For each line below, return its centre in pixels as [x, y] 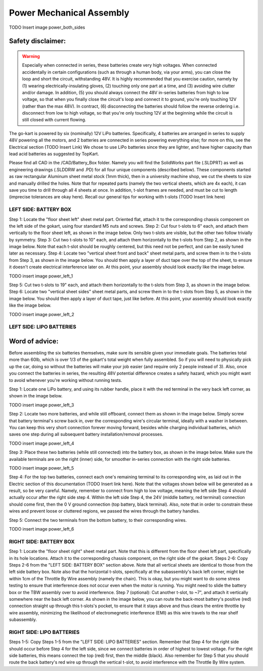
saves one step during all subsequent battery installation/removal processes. [86, 434]
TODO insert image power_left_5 [41, 468]
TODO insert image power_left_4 [42, 443]
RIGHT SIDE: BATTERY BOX [42, 541]
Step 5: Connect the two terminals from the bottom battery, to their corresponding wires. [98, 520]
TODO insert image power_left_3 [41, 405]
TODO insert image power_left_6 [41, 529]
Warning [31, 56]
